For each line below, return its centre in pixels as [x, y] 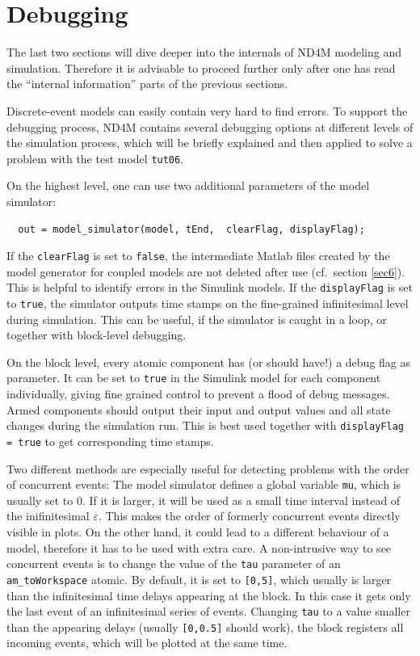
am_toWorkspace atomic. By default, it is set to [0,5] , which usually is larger [199, 579]
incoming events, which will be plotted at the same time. [147, 643]
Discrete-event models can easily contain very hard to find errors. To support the [207, 110]
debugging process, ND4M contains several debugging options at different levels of [210, 126]
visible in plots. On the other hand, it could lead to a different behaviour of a [198, 532]
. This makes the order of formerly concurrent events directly [249, 516]
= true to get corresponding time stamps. [110, 441]
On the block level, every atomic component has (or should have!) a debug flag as [209, 362]
